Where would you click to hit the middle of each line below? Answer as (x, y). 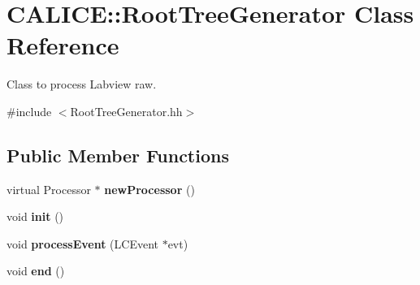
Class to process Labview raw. (82, 84)
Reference (63, 45)
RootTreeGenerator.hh (126, 111)
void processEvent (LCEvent (82, 243)
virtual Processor (49, 189)
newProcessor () (149, 189)
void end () (36, 271)
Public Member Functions (118, 155)
